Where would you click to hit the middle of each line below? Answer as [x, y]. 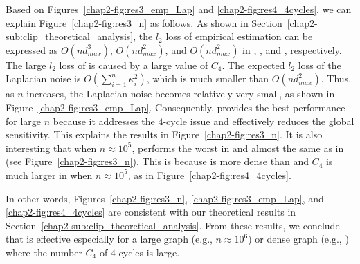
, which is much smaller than [208, 78]
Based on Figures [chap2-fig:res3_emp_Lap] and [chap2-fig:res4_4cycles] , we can [179, 9]
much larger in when [49, 175]
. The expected [253, 65]
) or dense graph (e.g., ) [298, 239]
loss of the [319, 65]
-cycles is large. [147, 252]
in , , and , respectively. [292, 49]
